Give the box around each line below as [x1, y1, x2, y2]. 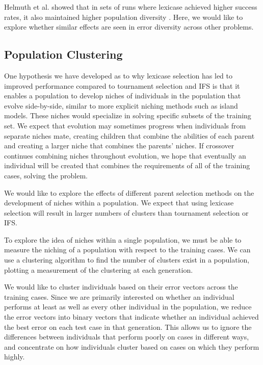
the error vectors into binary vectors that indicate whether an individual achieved [4, 311, 259, 322]
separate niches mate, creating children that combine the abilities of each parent [4, 130, 255, 141]
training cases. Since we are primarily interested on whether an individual [4, 291, 234, 302]
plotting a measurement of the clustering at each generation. [4, 264, 193, 275]
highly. [4, 351, 25, 362]
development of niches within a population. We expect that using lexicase [4, 197, 234, 208]
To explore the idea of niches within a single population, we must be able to [4, 234, 242, 245]
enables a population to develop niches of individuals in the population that [4, 90, 241, 101]
